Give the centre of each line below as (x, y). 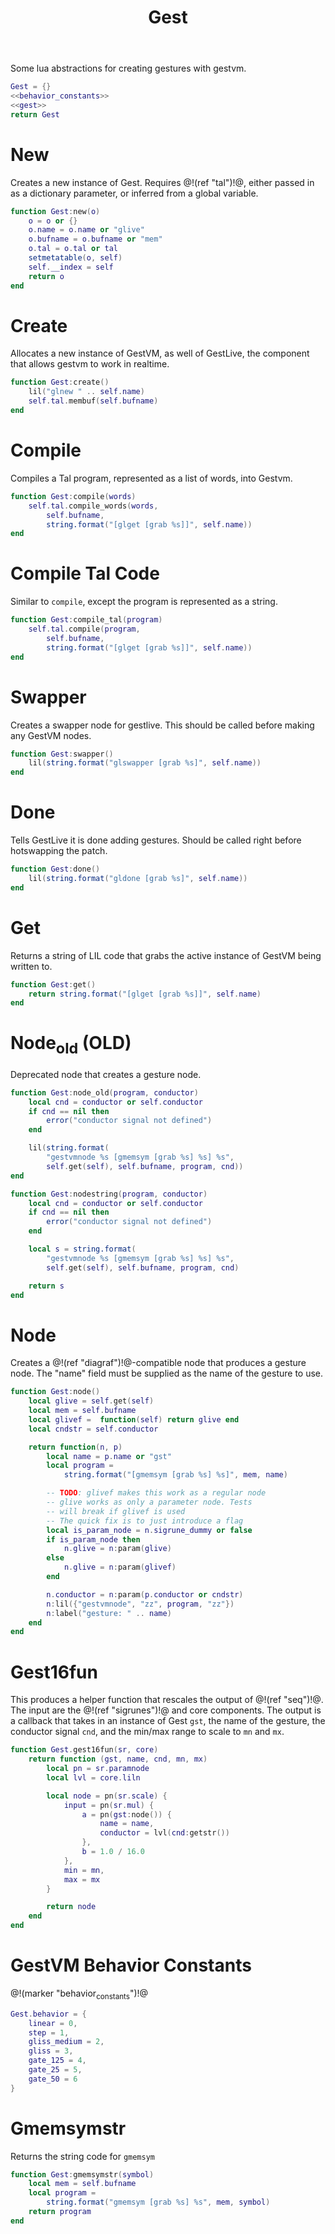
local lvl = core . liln (93, 1777)
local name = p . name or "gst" (109, 1456)
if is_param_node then (93, 1539)
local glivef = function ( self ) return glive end (134, 1419)
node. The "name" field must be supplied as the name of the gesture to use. (167, 1373)
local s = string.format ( (82, 1249)
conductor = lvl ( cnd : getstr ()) (164, 1833)
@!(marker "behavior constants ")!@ (79, 1994)
